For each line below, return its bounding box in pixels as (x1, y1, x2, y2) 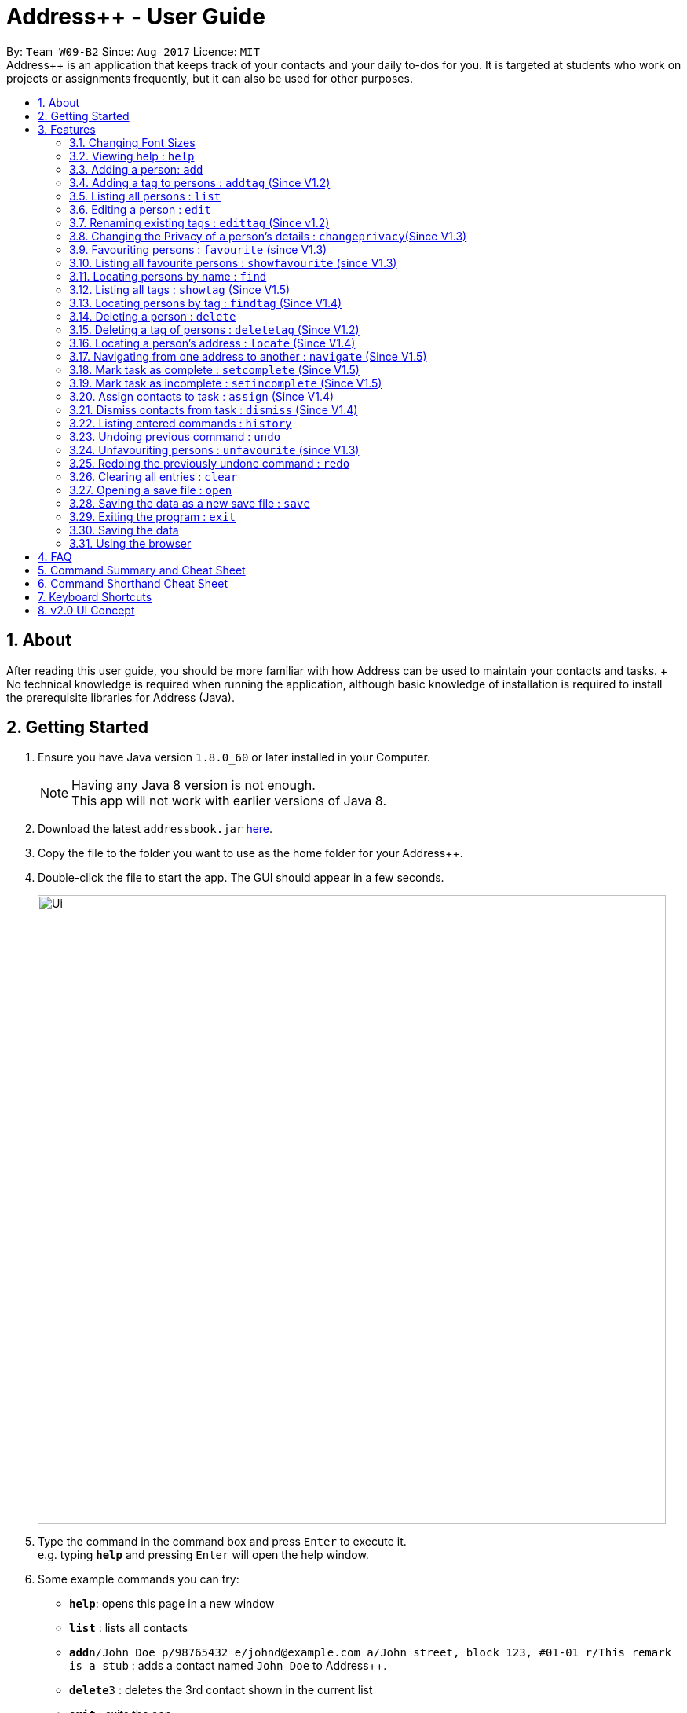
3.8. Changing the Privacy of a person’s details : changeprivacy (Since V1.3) (69, 229, 467, 243)
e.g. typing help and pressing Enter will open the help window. (38, 1548, 369, 1562)
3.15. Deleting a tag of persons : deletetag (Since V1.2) (69, 322, 360, 336)
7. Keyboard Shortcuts (38, 589, 152, 603)
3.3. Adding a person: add (69, 162, 203, 176)
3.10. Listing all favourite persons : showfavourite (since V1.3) (69, 255, 397, 270)
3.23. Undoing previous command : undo (69, 429, 281, 443)
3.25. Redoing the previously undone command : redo (69, 456, 350, 470)
